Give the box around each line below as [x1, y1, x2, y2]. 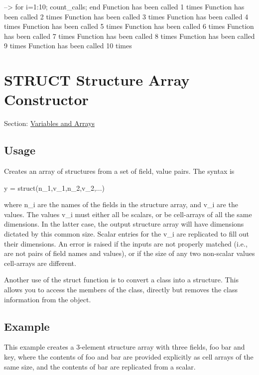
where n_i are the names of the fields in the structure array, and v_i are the [4, 199, 238, 210]
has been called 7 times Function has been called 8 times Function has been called [4, 30, 255, 41]
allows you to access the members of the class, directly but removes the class [4, 284, 238, 295]
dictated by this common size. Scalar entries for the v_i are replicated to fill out [4, 229, 249, 239]
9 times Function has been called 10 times [4, 40, 132, 51]
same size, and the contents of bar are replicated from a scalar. [4, 361, 196, 372]
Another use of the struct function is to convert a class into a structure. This [4, 274, 239, 285]
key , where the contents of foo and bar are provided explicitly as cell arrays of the [4, 352, 254, 362]
